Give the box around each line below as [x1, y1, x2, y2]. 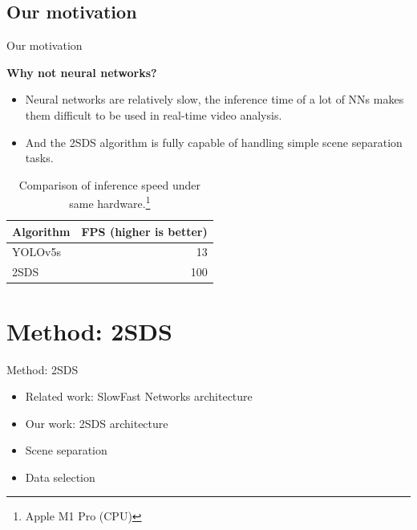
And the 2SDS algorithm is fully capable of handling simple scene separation [25, 133, 403, 150]
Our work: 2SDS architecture [25, 414, 168, 431]
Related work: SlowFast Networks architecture [25, 388, 253, 405]
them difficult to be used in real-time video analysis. [25, 106, 282, 123]
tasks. [25, 149, 54, 166]
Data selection [25, 468, 95, 485]
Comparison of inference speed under [18, 176, 200, 193]
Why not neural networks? [6, 63, 157, 80]
